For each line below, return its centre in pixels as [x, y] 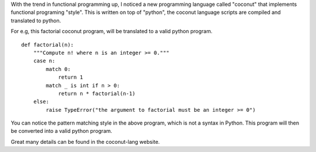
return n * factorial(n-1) [97, 93]
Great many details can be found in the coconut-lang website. [85, 142]
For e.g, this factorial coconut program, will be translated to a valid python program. [112, 31]
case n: [44, 61]
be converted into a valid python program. [61, 131]
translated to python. [36, 20]
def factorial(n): [48, 45]
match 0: [58, 69]
